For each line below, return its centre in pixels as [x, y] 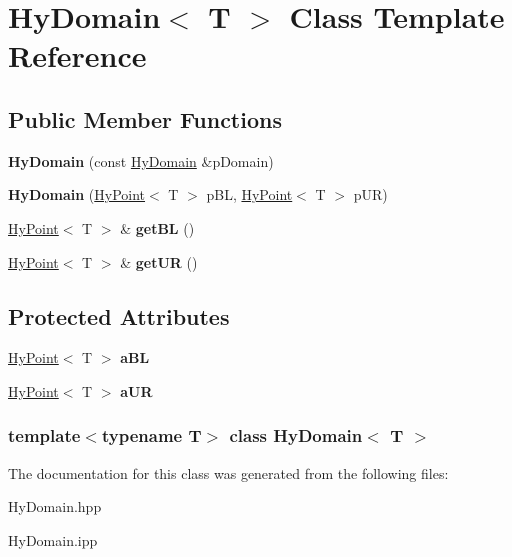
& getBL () [157, 227]
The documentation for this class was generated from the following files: [228, 472]
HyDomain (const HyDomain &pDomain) [141, 160]
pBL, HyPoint [249, 194]
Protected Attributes [119, 315]
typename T [151, 435]
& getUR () [159, 261]
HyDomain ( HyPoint [77, 194]
